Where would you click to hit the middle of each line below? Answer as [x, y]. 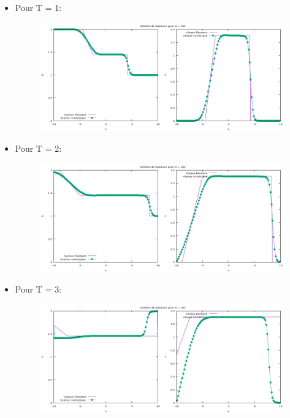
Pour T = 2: [38, 148]
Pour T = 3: [38, 289]
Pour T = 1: [38, 7]
